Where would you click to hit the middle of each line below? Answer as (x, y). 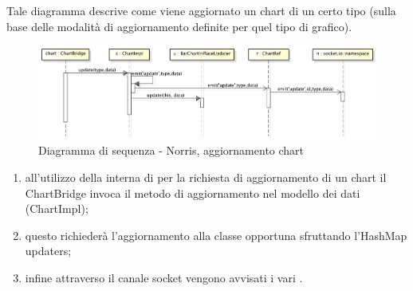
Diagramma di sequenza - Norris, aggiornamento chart (171, 150)
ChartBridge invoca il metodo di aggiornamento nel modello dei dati (193, 193)
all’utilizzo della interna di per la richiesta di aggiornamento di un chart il (206, 177)
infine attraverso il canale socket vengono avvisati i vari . (164, 278)
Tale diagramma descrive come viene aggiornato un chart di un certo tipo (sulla (201, 10)
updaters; (48, 251)
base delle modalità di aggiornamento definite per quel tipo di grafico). (179, 26)
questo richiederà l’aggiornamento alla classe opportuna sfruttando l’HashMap (216, 235)
